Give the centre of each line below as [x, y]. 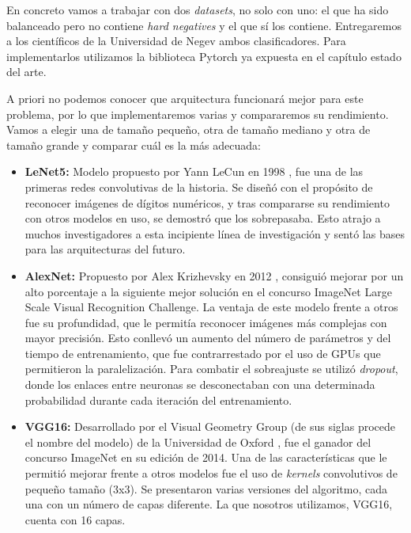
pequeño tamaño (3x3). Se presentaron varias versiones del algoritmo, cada [206, 488]
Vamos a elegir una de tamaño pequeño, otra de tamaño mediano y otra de [189, 129]
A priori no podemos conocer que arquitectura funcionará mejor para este [185, 98]
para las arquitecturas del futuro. [105, 249]
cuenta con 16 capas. [75, 519]
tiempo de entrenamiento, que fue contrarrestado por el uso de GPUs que [203, 353]
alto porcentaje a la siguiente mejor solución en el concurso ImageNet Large [208, 291]
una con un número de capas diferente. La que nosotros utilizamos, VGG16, [209, 504]
